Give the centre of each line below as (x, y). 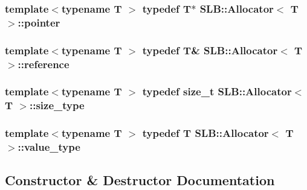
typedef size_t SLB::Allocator (217, 91)
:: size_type (57, 105)
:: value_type (49, 147)
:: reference (44, 64)
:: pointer (39, 22)
